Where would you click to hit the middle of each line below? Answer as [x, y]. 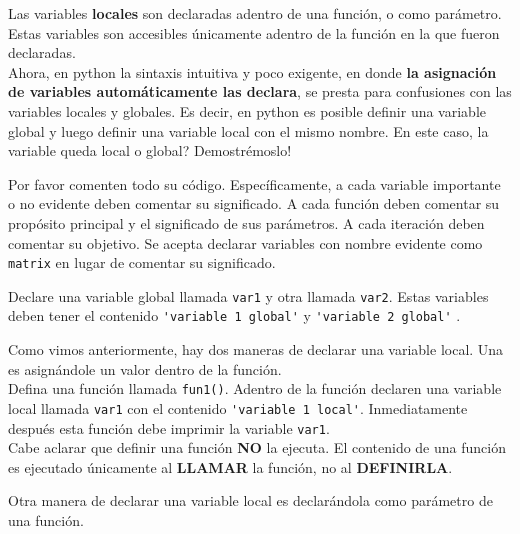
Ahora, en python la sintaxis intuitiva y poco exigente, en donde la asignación [252, 71]
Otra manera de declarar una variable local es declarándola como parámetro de [250, 500]
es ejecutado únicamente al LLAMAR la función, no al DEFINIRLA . [230, 466]
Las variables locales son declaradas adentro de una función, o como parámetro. [255, 13]
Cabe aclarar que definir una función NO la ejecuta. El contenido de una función [257, 447]
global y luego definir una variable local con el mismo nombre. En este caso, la [248, 130]
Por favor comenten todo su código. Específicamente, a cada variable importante [254, 183]
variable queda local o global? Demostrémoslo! [150, 150]
